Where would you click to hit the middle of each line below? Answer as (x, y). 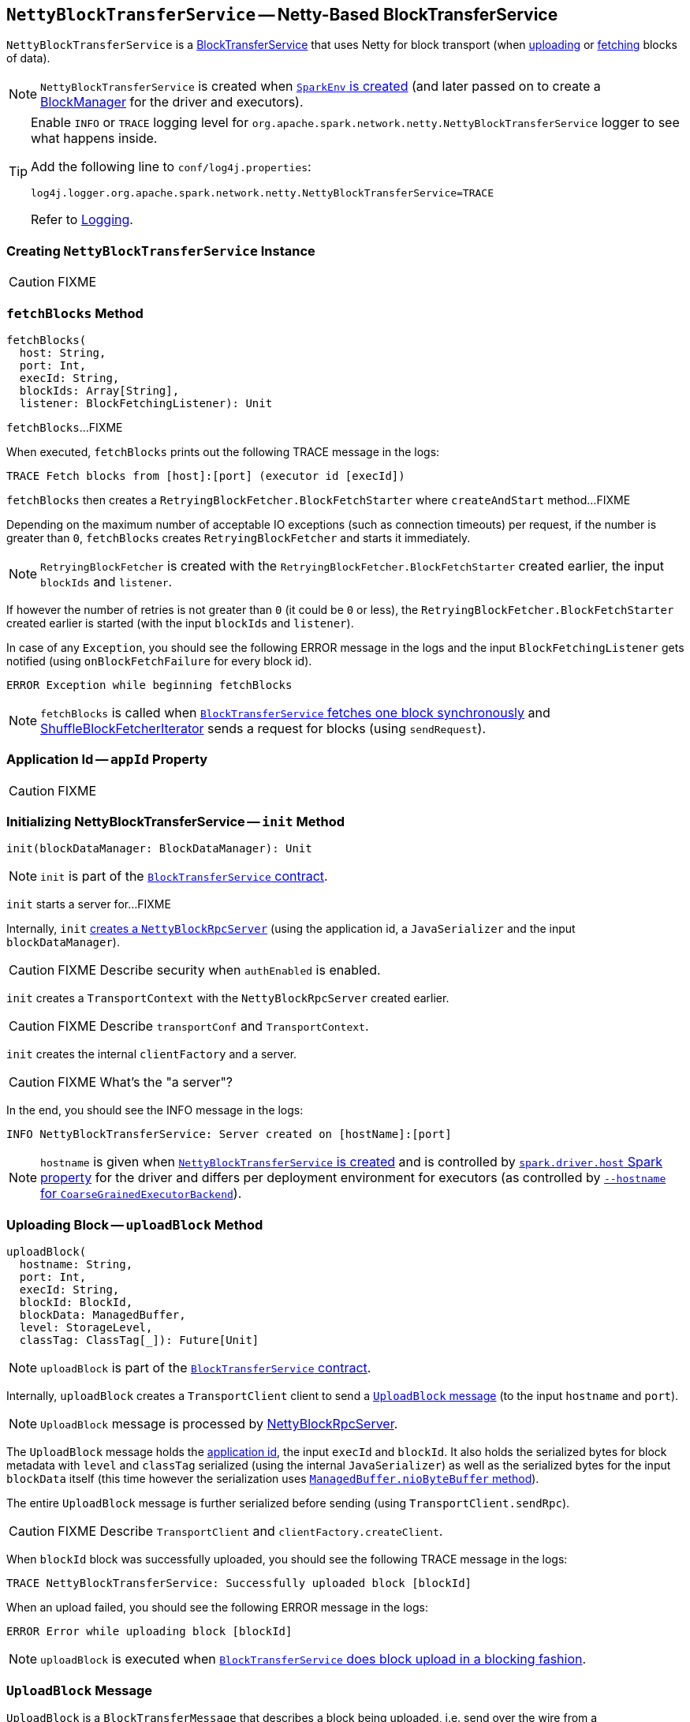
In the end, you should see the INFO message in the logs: (155, 1110)
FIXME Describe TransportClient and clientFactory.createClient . (250, 1531)
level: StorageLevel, (86, 1328)
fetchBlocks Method (75, 313)
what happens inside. (94, 139)
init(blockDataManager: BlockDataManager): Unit (159, 849)
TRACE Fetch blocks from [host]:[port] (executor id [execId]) (206, 475)
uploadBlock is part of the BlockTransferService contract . (206, 1368)
